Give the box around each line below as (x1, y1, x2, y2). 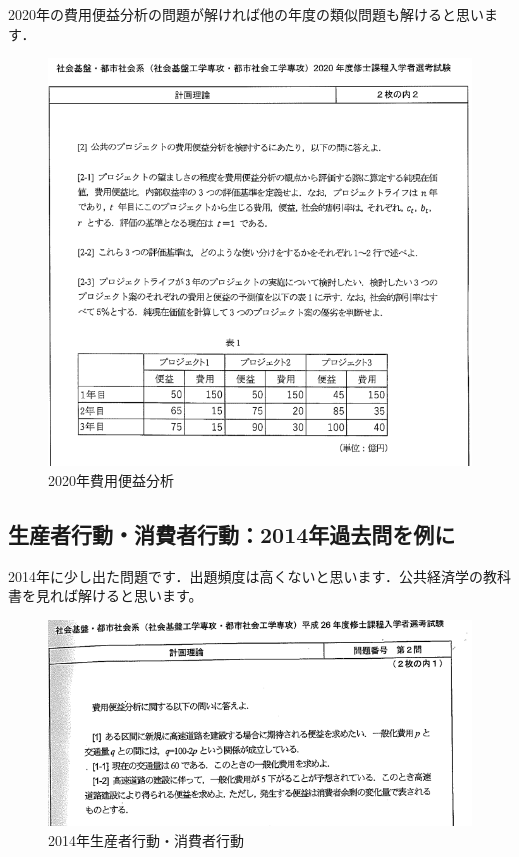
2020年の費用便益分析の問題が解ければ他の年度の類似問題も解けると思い (8, 4, 484, 24)
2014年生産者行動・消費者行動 (48, 830, 244, 851)
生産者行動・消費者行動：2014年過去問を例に (8, 518, 456, 549)
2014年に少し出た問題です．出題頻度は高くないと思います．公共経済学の (8, 565, 483, 586)
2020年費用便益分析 (48, 469, 174, 490)
